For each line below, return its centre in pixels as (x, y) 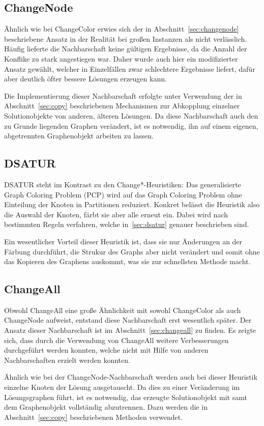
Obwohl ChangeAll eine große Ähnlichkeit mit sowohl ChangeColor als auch (123, 310)
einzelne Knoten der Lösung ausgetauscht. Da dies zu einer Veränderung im (122, 387)
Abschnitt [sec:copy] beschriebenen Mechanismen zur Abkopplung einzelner (122, 106)
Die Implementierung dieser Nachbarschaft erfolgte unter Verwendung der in (123, 95)
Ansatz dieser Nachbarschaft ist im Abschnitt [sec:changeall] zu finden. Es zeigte (130, 330)
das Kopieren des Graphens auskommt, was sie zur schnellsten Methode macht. (127, 261)
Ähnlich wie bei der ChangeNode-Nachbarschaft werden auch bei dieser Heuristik (131, 377)
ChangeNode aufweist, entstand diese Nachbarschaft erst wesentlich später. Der (128, 320)
